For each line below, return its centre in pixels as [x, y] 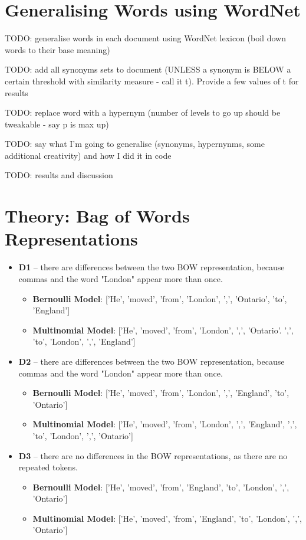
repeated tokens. [48, 467]
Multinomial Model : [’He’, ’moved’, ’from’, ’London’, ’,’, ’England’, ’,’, [165, 424]
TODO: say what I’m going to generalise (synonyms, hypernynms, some [135, 144]
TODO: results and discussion [59, 175]
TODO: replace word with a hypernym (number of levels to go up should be [143, 112]
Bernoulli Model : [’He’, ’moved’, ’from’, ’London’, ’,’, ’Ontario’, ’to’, [160, 298]
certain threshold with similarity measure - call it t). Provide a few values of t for [152, 81]
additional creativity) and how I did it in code [88, 155]
